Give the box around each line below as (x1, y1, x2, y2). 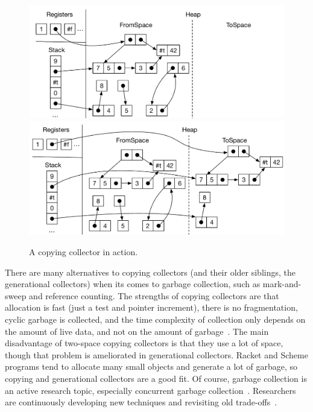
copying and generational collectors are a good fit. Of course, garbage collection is (5, 372, 307, 384)
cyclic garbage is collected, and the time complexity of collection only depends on (5, 312, 306, 325)
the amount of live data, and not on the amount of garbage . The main (5, 325, 269, 337)
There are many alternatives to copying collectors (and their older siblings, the (5, 265, 296, 278)
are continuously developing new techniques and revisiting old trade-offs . (5, 396, 277, 408)
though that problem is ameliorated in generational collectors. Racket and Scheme (5, 348, 308, 361)
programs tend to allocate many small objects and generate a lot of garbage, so (5, 360, 297, 373)
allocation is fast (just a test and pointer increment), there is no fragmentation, (5, 301, 298, 314)
